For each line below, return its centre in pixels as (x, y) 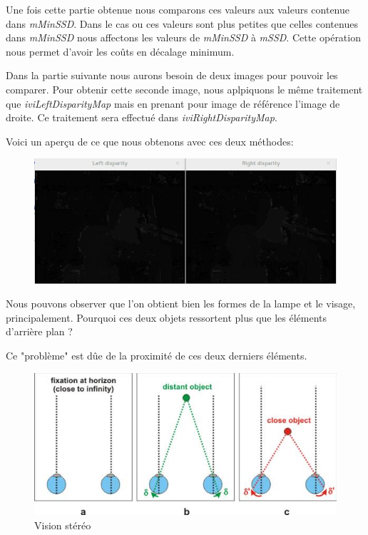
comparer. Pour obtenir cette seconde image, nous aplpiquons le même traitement (184, 89)
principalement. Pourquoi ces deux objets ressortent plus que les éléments (167, 317)
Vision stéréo (63, 525)
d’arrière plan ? (39, 331)
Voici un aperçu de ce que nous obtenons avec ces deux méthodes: (150, 141)
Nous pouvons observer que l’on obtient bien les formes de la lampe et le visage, (181, 304)
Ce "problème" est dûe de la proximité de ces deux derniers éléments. (157, 356)
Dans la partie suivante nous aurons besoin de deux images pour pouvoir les (172, 75)
